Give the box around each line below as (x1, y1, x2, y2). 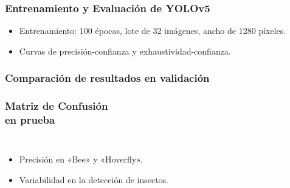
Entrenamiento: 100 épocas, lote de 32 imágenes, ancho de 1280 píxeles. (19, 24, 286, 37)
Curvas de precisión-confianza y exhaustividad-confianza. (19, 44, 231, 57)
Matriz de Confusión (5, 98, 108, 113)
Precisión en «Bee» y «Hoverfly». (19, 153, 143, 166)
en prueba (5, 112, 55, 127)
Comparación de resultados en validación (5, 70, 210, 86)
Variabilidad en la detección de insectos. (19, 173, 168, 186)
